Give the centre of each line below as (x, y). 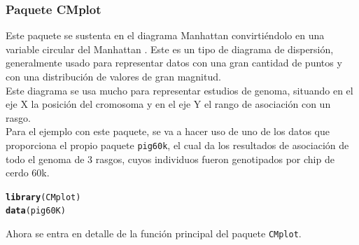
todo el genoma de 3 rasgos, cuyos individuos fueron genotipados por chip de (170, 159)
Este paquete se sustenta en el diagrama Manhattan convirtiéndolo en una (165, 35)
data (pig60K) (36, 211)
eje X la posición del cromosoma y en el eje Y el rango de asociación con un (168, 104)
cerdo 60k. (28, 173)
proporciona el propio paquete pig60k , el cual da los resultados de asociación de (177, 145)
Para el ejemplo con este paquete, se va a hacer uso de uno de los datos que (168, 131)
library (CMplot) (43, 197)
